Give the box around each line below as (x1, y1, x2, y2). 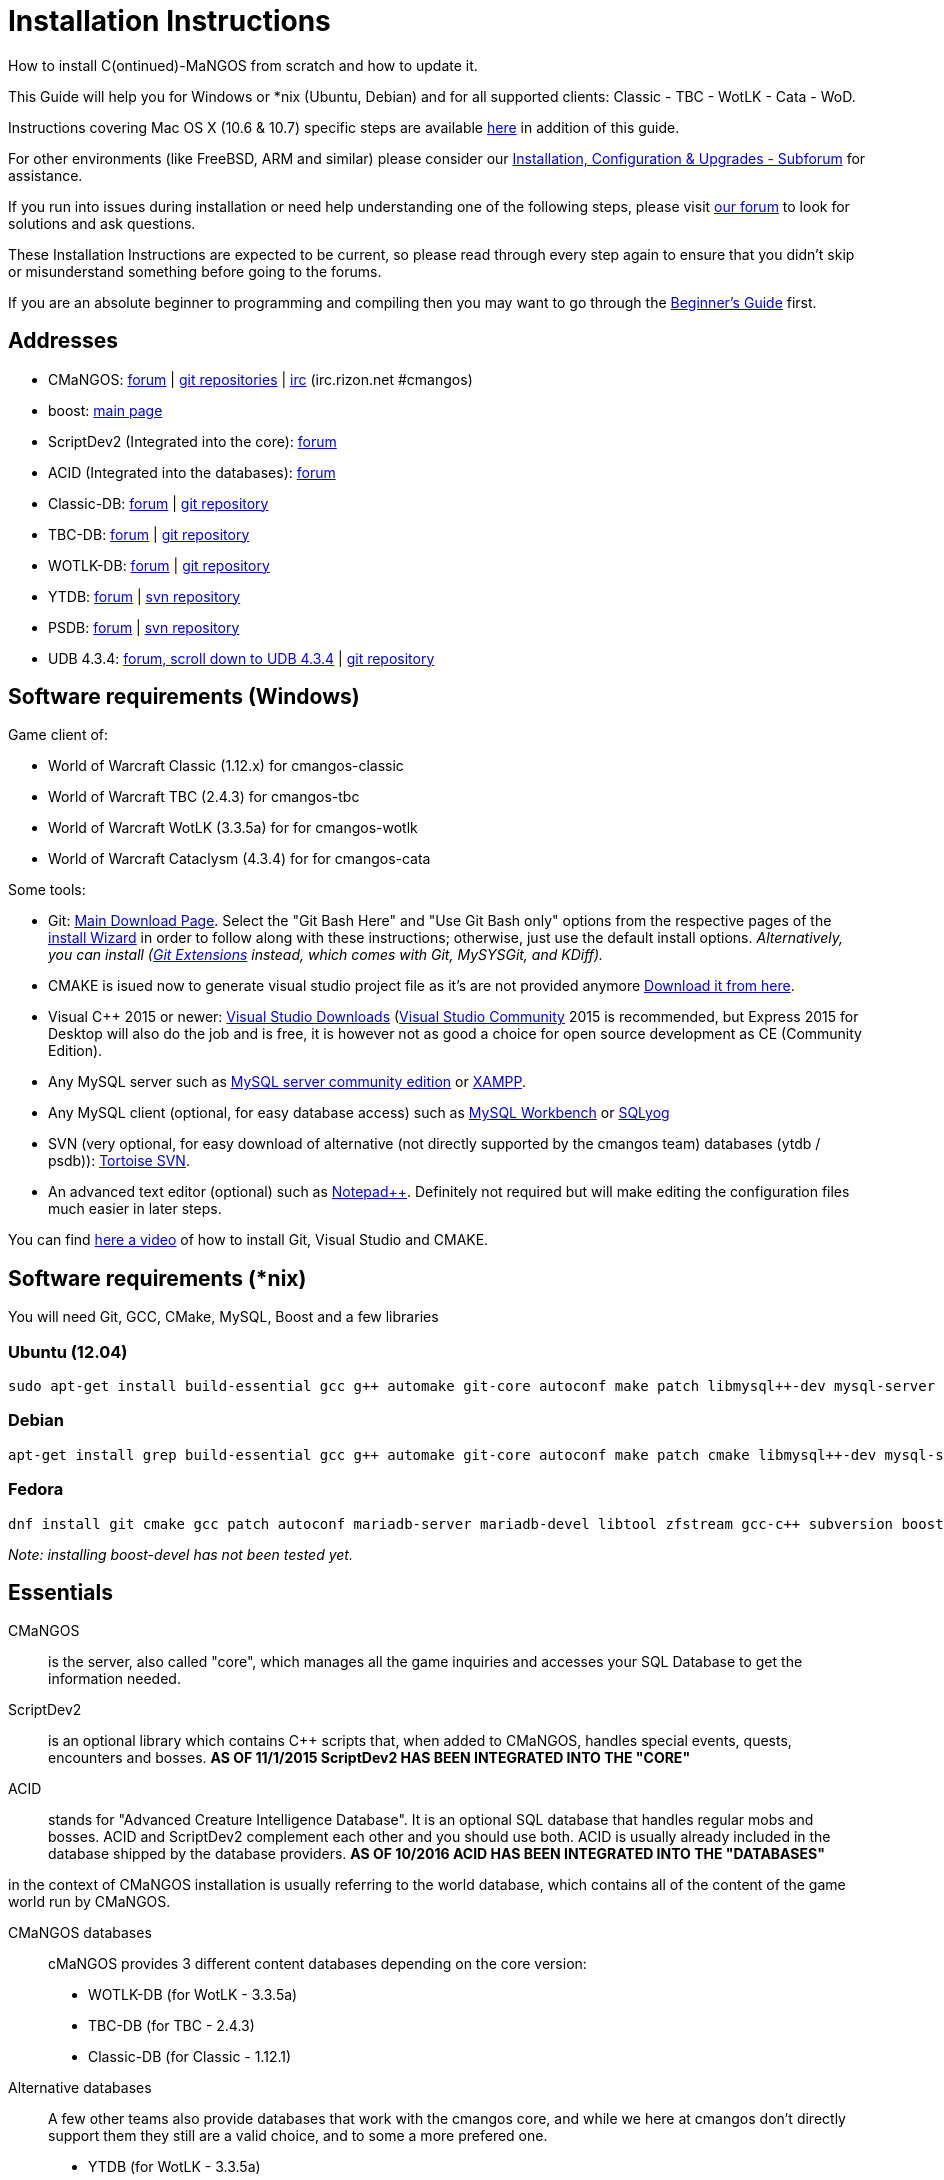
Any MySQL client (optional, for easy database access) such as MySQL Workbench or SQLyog (48, 1104, 670, 1122)
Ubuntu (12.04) (8, 1341, 128, 1362)
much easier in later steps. (48, 1200, 222, 1218)
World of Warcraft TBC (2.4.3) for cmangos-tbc (48, 788, 360, 806)
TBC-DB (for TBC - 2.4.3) (88, 2017, 255, 2035)
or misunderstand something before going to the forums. (8, 262, 382, 280)
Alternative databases (8, 2079, 152, 2097)
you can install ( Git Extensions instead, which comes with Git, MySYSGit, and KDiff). (48, 946, 604, 964)
